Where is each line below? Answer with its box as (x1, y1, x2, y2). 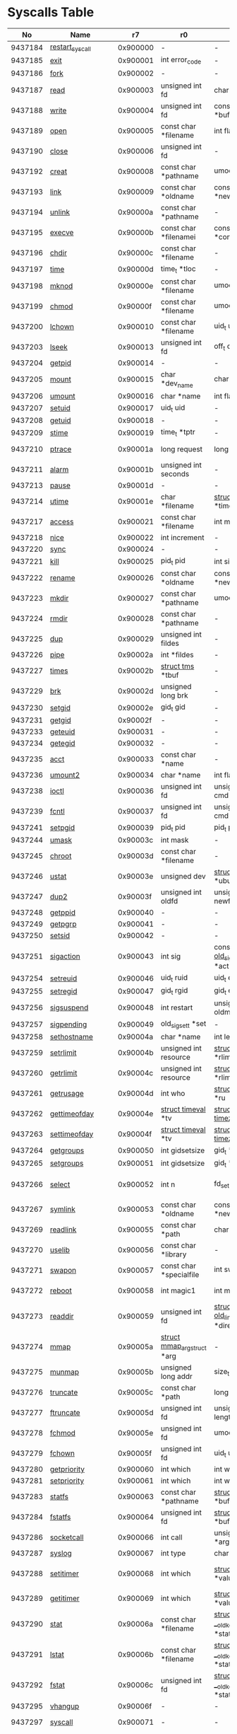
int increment (160, 533, 205, 543)
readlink (49, 1225, 77, 1235)
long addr (160, 1372, 193, 1382)
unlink (49, 207, 71, 216)
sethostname (49, 1031, 94, 1041)
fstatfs (49, 1512, 71, 1522)
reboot (49, 1285, 72, 1295)
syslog (49, 1549, 72, 1559)
